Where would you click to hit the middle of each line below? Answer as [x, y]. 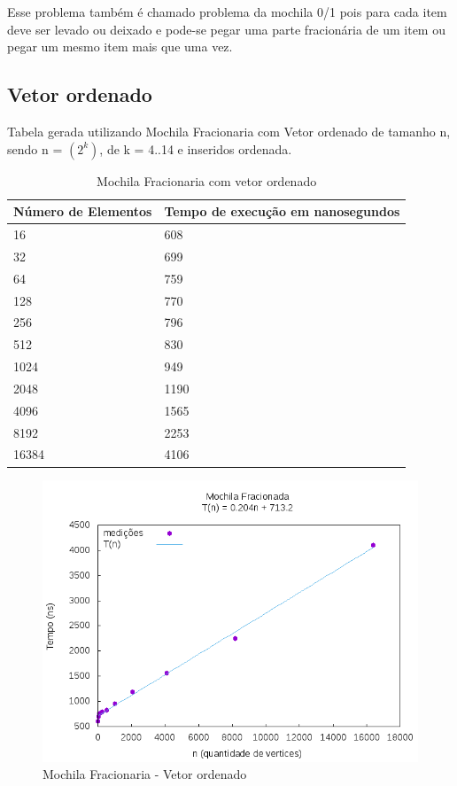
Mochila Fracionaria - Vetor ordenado [145, 774]
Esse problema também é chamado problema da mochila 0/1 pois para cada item [227, 12]
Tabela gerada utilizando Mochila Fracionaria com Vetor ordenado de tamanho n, [229, 131]
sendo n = [35, 148]
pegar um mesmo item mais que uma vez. [120, 47]
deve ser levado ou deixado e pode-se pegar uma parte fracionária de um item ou [226, 29]
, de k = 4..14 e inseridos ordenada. [196, 148]
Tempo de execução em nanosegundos [282, 211]
